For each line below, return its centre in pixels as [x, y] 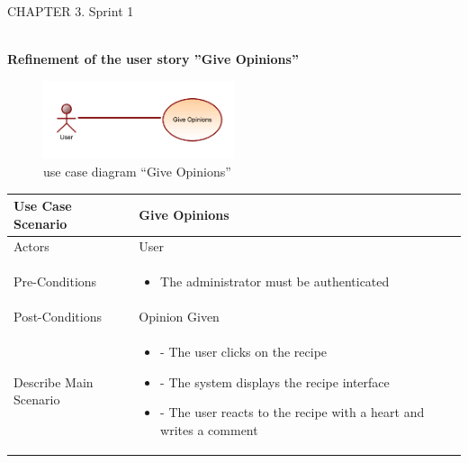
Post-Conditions [58, 317]
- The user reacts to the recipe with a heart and [292, 412]
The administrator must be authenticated [275, 281]
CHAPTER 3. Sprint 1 [71, 11]
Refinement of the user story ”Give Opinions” [153, 59]
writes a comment [209, 429]
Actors [31, 246]
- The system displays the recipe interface [275, 381]
